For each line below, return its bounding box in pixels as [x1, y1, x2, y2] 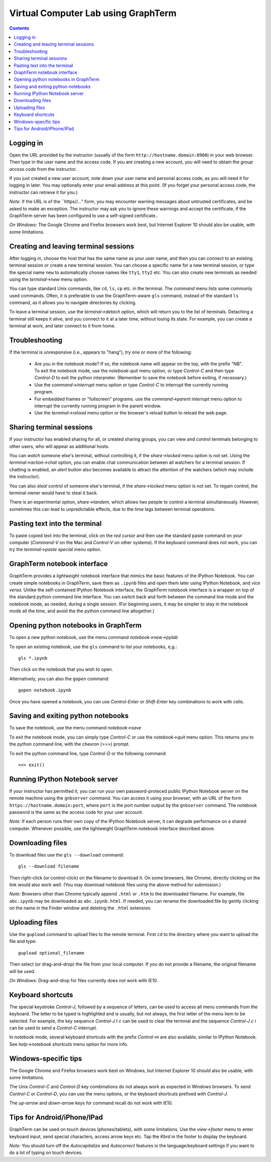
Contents [9, 25, 30, 31]
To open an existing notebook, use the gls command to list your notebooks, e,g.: [9, 644, 177, 650]
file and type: [9, 938, 37, 944]
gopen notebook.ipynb [18, 687, 71, 693]
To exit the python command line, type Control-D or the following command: [9, 750, 167, 756]
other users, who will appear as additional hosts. [9, 443, 110, 449]
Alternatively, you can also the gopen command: [9, 676, 109, 682]
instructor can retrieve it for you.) [9, 189, 78, 195]
